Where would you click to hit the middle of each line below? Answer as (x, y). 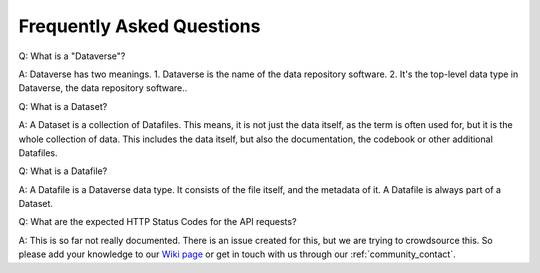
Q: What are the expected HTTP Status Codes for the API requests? (157, 222)
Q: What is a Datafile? (63, 171)
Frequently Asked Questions (139, 26)
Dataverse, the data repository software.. (103, 88)
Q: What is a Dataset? (63, 106)
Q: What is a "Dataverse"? (72, 56)
